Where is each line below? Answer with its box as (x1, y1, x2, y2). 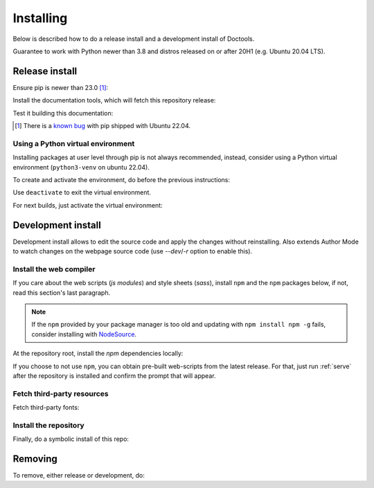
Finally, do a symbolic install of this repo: (12, 435, 130, 443)
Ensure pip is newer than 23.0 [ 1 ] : (12, 83, 109, 91)
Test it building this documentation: (12, 109, 114, 117)
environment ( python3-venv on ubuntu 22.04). (12, 163, 150, 171)
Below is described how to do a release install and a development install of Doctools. (12, 35, 255, 43)
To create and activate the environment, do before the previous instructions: (12, 175, 230, 183)
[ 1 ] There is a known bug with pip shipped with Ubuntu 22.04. (15, 122, 190, 130)
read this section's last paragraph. (12, 288, 111, 297)
